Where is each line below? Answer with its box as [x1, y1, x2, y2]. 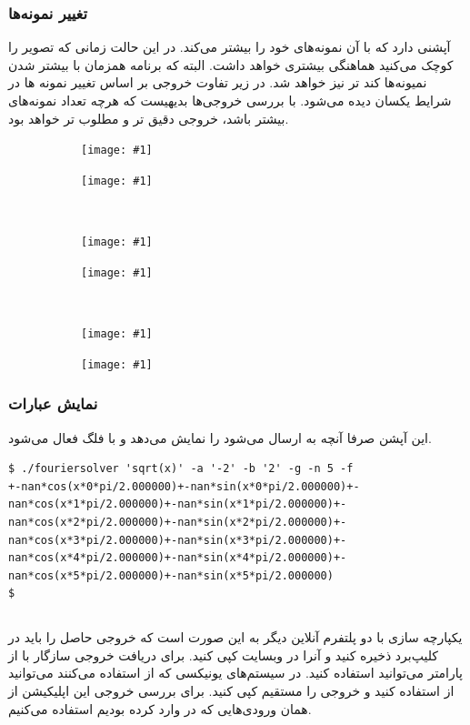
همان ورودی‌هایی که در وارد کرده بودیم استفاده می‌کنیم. [8, 699, 312, 718]
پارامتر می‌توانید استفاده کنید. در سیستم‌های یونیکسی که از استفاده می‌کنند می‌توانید [8, 663, 463, 682]
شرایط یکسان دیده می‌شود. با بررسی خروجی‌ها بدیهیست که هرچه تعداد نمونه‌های [8, 91, 452, 109]
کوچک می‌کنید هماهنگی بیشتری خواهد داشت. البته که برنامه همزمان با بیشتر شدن [8, 55, 454, 74]
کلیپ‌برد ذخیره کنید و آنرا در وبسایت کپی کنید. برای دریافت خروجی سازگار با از [8, 645, 438, 664]
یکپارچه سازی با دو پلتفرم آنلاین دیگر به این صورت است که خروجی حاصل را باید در [8, 628, 463, 647]
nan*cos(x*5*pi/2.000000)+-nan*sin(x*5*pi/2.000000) [8, 569, 334, 582]
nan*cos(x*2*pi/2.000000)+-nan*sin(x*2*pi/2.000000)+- [8, 515, 347, 529]
